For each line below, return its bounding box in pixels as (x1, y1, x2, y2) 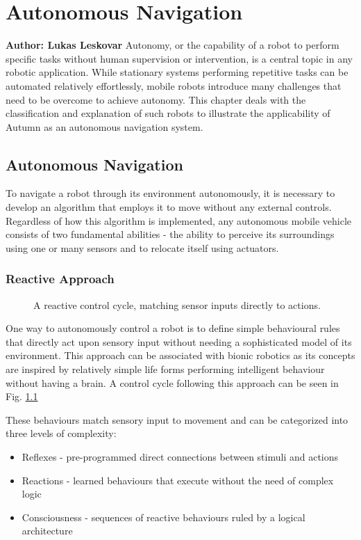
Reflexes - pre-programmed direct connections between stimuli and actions (22, 450, 339, 464)
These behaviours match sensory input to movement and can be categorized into (6, 412, 349, 427)
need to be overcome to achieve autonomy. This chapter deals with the (6, 92, 306, 106)
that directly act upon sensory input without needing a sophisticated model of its (6, 334, 352, 349)
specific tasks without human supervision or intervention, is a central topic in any (6, 51, 353, 65)
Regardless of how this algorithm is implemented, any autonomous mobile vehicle (6, 213, 352, 228)
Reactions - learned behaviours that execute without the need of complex (22, 472, 334, 487)
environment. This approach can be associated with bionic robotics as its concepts (6, 348, 355, 363)
